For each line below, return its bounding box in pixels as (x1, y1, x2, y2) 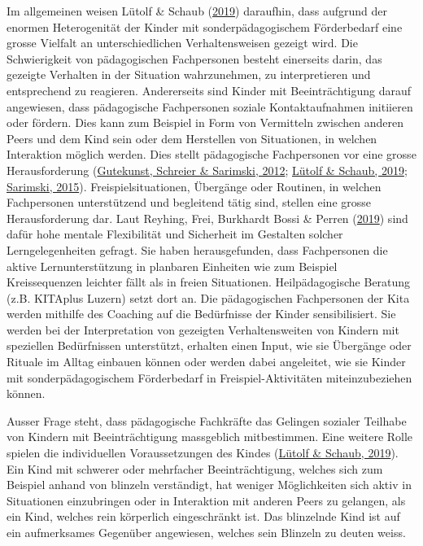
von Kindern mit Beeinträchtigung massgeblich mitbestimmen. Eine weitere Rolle (7, 428, 413, 445)
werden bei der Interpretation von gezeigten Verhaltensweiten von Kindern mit (7, 321, 399, 338)
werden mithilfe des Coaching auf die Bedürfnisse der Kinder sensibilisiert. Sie (7, 305, 396, 322)
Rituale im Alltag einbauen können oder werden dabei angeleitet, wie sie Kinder (7, 353, 406, 370)
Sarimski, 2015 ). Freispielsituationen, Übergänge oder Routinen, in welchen (7, 177, 382, 194)
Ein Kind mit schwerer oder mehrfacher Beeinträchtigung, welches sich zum (7, 460, 383, 477)
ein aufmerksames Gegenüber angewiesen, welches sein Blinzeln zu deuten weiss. (7, 524, 406, 540)
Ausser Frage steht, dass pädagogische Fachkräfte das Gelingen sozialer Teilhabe (7, 412, 407, 429)
